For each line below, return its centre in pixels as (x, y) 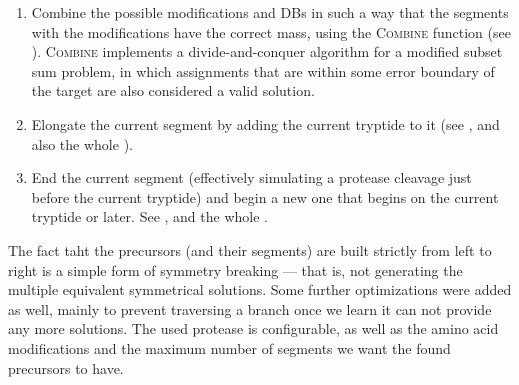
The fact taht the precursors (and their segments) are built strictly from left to (250, 249)
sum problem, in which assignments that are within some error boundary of (263, 70)
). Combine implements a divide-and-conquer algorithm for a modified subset (267, 51)
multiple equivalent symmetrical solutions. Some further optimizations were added (260, 289)
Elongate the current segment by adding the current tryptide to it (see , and (265, 123)
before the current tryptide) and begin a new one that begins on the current (265, 196)
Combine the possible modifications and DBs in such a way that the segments (270, 12)
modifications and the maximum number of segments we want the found (229, 347)
